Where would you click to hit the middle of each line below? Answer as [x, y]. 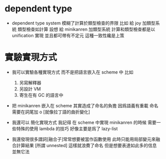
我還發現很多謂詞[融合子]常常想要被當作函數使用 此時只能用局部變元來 [84, 139]
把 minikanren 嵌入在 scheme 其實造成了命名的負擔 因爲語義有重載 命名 [85, 105]
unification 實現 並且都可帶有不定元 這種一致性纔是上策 [68, 35]
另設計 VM [30, 89]
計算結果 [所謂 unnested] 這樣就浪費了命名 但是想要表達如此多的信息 [86, 145]
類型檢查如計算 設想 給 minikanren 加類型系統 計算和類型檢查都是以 [86, 29]
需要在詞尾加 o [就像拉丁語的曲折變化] [51, 112]
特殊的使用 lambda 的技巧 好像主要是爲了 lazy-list [67, 128]
